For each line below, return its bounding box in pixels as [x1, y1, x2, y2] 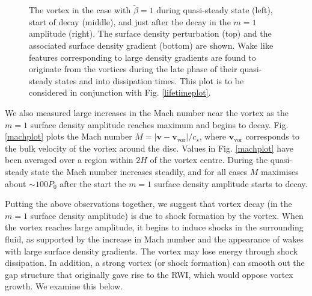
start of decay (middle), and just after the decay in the [29, 15, 231, 28]
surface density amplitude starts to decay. [154, 177, 308, 190]
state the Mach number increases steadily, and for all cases [31, 165, 248, 177]
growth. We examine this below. [5, 280, 123, 292]
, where [199, 130, 227, 143]
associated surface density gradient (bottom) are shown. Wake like [29, 39, 274, 51]
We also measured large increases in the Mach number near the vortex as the [5, 106, 289, 119]
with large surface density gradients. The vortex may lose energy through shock [5, 244, 298, 257]
